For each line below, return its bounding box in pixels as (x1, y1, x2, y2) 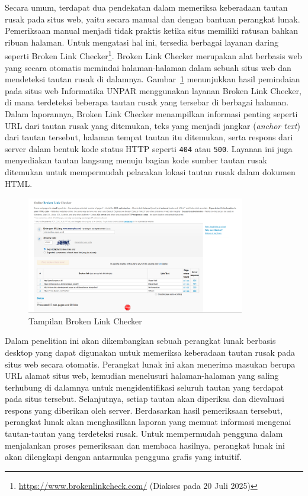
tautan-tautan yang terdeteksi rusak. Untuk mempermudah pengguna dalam (5, 427, 283, 440)
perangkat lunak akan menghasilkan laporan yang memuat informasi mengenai (5, 416, 291, 428)
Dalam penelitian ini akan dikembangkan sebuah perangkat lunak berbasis (5, 334, 276, 347)
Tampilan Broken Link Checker (28, 314, 142, 327)
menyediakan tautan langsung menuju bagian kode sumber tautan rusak (5, 154, 267, 166)
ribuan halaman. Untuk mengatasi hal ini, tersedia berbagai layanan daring (5, 36, 278, 48)
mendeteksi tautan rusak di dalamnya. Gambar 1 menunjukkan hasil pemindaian (5, 73, 300, 85)
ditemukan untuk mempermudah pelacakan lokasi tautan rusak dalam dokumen (5, 166, 296, 178)
